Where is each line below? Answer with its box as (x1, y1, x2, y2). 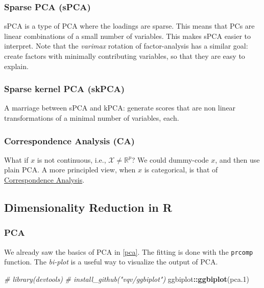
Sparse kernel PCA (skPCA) (4, 82, 125, 95)
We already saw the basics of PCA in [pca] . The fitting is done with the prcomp (4, 246, 253, 257)
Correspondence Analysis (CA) (4, 134, 135, 147)
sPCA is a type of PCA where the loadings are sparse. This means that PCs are (4, 20, 255, 31)
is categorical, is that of (144, 164, 218, 175)
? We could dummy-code (131, 154, 209, 165)
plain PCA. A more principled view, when (4, 164, 136, 175)
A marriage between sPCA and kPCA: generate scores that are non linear (4, 102, 236, 113)
